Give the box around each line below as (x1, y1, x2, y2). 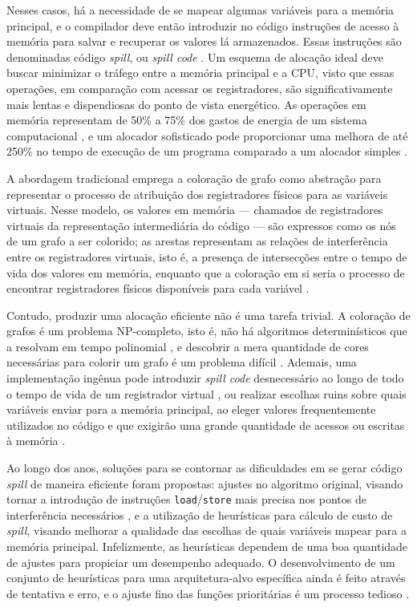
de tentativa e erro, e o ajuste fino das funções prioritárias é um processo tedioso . (6, 585, 410, 601)
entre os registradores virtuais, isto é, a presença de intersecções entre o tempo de (6, 248, 407, 265)
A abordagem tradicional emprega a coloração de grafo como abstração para (6, 169, 382, 186)
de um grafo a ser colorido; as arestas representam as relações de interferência (6, 233, 388, 249)
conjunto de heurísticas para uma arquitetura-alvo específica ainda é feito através (6, 569, 406, 586)
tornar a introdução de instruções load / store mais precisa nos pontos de (6, 491, 366, 508)
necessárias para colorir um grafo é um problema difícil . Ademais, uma (6, 354, 357, 370)
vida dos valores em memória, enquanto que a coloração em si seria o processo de (6, 264, 405, 281)
